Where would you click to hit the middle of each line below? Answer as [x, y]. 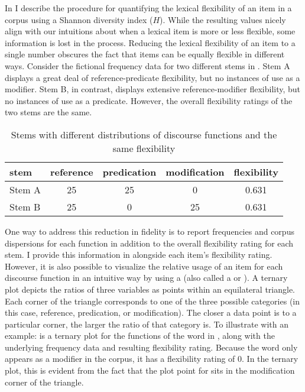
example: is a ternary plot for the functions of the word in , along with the [140, 336]
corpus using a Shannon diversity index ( [79, 19]
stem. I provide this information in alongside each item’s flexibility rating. [139, 255]
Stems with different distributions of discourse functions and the [144, 134]
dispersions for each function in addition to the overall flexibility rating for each [149, 243]
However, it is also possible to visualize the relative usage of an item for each [144, 266]
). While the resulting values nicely [223, 19]
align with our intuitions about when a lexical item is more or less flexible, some [150, 31]
